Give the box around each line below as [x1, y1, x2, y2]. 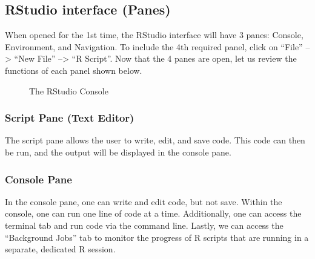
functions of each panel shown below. [5, 64, 142, 76]
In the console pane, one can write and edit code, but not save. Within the [5, 195, 282, 208]
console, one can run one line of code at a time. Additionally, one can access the [5, 207, 302, 220]
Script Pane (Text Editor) [5, 110, 134, 125]
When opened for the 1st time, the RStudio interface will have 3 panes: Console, [5, 28, 303, 41]
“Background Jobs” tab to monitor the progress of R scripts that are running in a [5, 231, 309, 243]
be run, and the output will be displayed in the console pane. [5, 145, 231, 158]
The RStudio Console [29, 84, 108, 97]
